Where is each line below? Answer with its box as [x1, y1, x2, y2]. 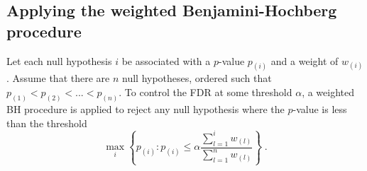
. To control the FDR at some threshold [119, 85, 292, 100]
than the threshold [6, 115, 87, 130]
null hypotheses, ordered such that [122, 71, 272, 85]
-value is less [292, 101, 347, 116]
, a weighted [302, 85, 355, 100]
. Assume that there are [6, 71, 110, 85]
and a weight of [270, 53, 339, 68]
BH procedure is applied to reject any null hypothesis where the [6, 101, 285, 116]
